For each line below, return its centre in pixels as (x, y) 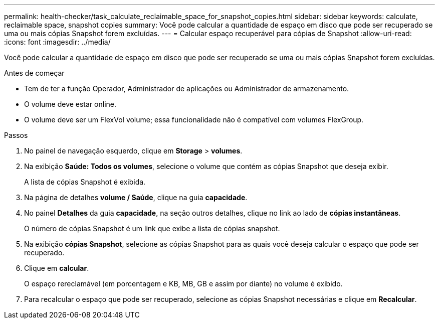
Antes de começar (34, 73)
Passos (16, 135)
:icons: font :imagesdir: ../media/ (57, 42)
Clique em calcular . (57, 268)
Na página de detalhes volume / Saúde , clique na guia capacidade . (136, 197)
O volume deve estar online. (70, 104)
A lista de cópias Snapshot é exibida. (85, 182)
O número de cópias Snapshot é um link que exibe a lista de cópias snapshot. (152, 228)
